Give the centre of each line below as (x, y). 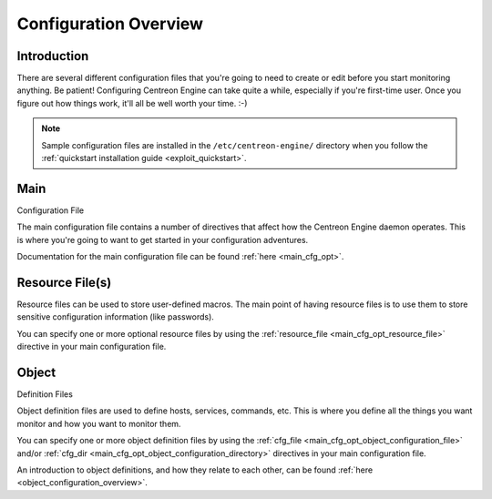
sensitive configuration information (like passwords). (115, 317)
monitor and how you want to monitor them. (99, 423)
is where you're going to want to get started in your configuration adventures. (163, 239)
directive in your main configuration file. (92, 347)
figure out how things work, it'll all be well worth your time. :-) (132, 103)
